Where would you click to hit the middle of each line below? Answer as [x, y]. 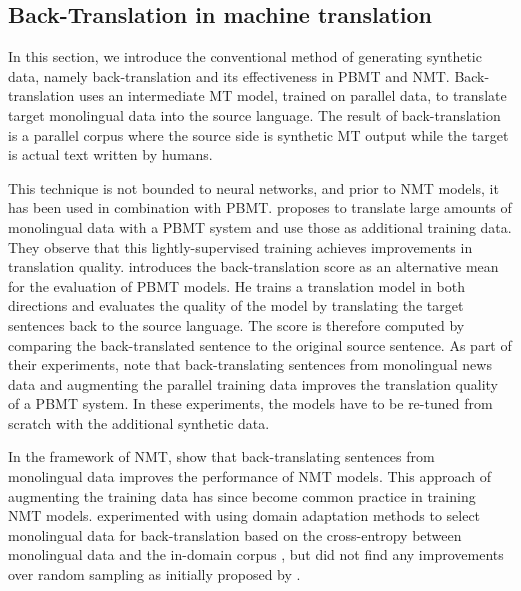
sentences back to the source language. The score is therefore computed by [236, 324]
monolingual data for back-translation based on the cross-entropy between [235, 534]
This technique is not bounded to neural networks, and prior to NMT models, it [253, 187]
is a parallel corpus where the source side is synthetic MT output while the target [258, 134]
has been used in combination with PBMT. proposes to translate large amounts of [260, 207]
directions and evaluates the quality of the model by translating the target [236, 305]
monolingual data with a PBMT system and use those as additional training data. [260, 226]
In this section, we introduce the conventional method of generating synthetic [245, 56]
